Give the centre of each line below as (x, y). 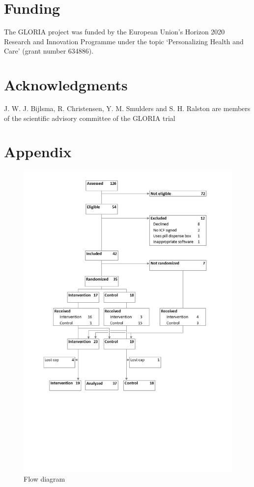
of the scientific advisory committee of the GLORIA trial (90, 118)
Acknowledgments (66, 85)
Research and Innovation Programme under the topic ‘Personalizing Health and (124, 41)
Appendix (38, 152)
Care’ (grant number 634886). (49, 51)
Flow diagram (44, 479)
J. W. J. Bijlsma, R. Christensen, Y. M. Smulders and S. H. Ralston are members (127, 108)
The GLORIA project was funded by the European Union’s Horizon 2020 (114, 32)
